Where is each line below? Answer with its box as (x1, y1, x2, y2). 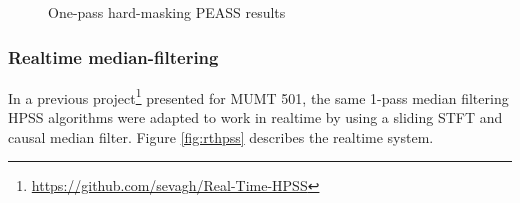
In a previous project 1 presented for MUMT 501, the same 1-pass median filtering (8, 84, 509, 108)
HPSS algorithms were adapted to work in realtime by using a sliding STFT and (8, 107, 503, 128)
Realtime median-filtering (8, 44, 219, 69)
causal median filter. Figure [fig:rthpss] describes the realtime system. (8, 126, 434, 147)
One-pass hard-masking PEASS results (48, 2, 286, 22)
